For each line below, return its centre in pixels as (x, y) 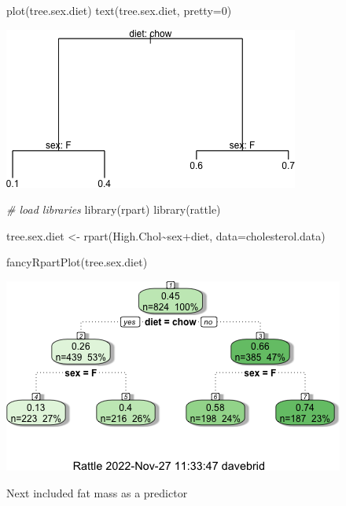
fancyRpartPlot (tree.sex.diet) (77, 262)
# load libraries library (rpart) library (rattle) (114, 209)
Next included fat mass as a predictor (97, 492)
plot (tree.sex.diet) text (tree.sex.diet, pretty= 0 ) (119, 10)
